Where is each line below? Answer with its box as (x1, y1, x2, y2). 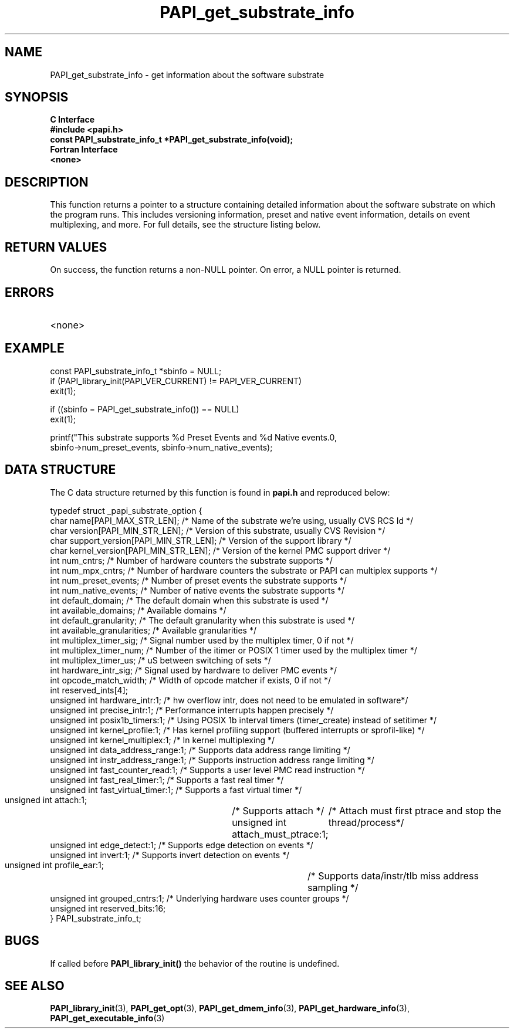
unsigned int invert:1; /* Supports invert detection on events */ (50, 849, 290, 860)
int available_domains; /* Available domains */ (50, 605, 226, 615)
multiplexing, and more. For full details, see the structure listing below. (50, 219, 321, 230)
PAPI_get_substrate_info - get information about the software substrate (50, 69, 324, 80)
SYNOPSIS (5, 90, 69, 105)
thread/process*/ (328, 816, 404, 828)
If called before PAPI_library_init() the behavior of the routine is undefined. (50, 958, 340, 968)
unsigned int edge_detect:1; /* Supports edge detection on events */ (50, 839, 313, 850)
